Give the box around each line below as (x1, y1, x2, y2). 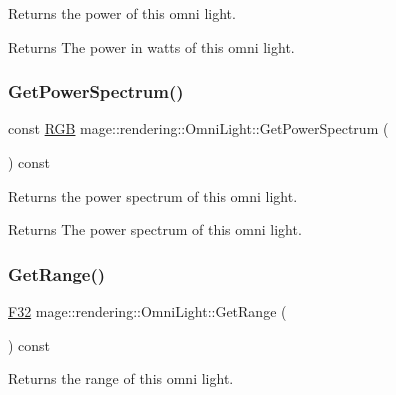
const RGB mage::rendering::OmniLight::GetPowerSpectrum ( (8, 118, 389, 139)
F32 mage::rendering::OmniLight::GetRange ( (8, 301, 287, 321)
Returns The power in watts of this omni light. (8, 36, 295, 57)
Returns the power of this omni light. (8, 3, 236, 23)
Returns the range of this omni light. (8, 368, 234, 389)
